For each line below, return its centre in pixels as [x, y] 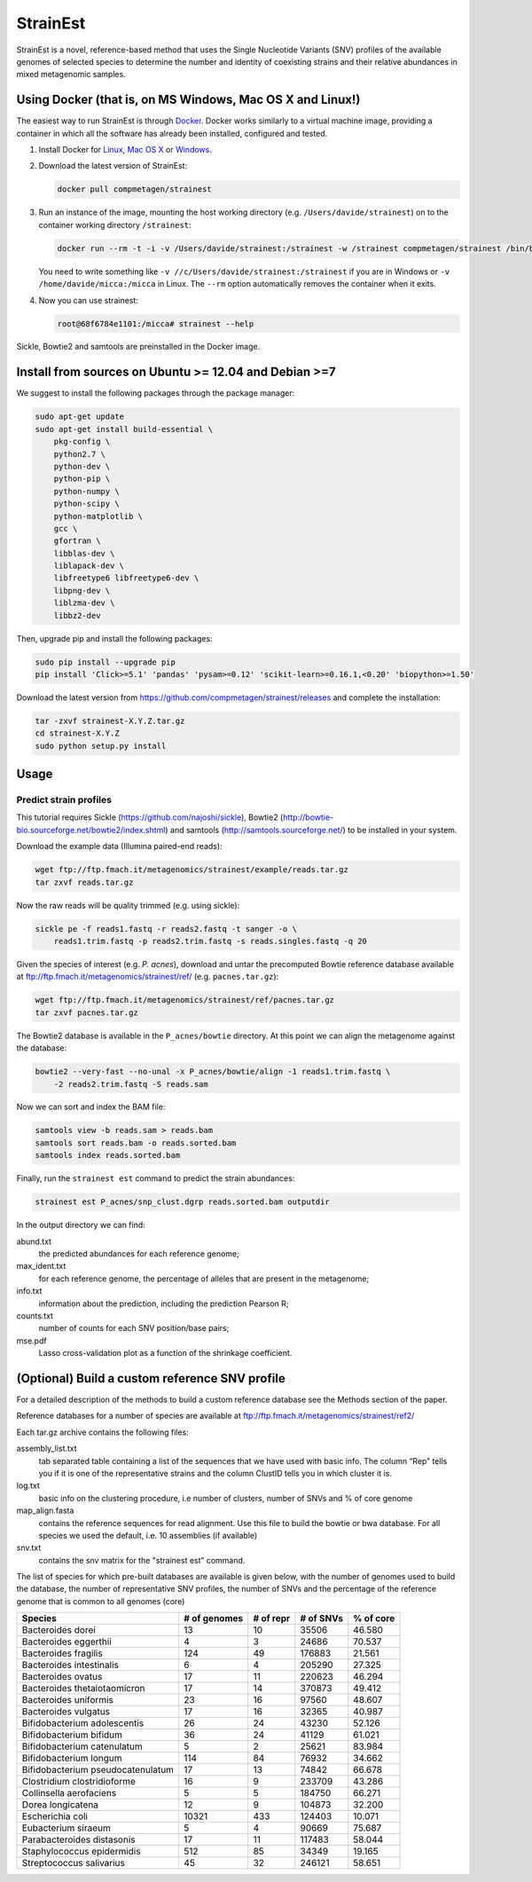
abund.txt [34, 1241]
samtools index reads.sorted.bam [108, 1155]
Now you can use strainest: [89, 300]
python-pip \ [82, 479]
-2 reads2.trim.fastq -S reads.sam [131, 1084]
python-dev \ [82, 466]
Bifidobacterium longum [72, 1759]
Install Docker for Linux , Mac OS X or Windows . [125, 150]
